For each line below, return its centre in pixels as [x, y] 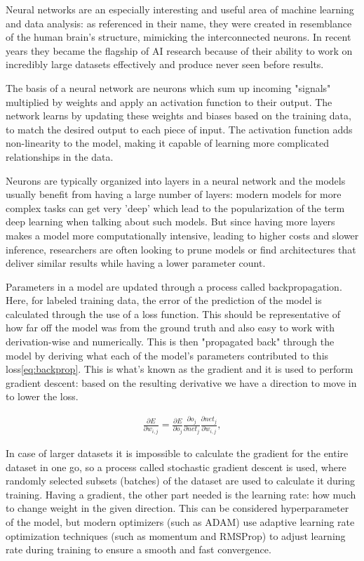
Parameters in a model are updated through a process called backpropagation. [174, 286]
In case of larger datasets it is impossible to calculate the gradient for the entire [177, 453]
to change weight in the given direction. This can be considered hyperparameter [177, 508]
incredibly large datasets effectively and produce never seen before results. [165, 64]
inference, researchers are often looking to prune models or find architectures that [181, 249]
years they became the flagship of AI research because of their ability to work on [179, 50]
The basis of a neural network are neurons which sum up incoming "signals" [168, 87]
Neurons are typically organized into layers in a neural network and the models [176, 180]
